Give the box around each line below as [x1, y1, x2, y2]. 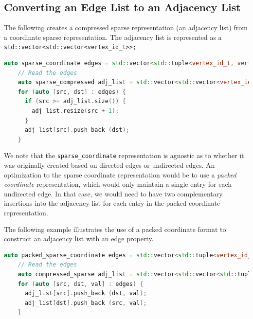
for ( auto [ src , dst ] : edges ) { [18, 88, 126, 95]
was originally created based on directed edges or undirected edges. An [4, 160, 215, 170]
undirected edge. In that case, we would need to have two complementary [4, 188, 223, 198]
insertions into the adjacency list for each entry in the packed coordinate [4, 198, 220, 208]
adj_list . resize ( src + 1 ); [32, 107, 119, 115]
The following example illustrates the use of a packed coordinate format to [4, 224, 226, 234]
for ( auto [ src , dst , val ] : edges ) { [18, 280, 144, 287]
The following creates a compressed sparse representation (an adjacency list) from [4, 22, 248, 33]
